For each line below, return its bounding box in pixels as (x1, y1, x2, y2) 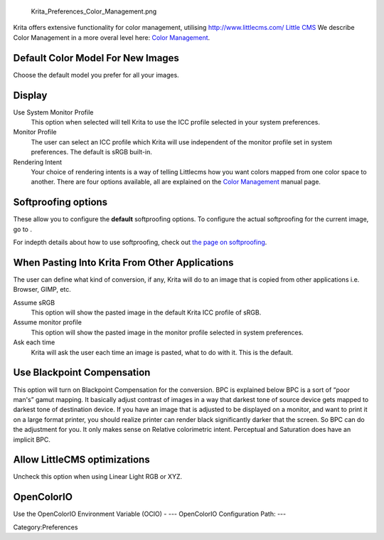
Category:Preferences (13, 523, 78, 531)
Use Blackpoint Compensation (13, 366, 151, 378)
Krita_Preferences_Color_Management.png (31, 7, 157, 16)
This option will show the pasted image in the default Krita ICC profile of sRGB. (31, 308, 262, 317)
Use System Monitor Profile (13, 107, 94, 117)
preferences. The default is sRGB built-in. (31, 148, 153, 157)
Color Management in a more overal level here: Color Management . (13, 33, 210, 42)
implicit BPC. (13, 435, 51, 444)
